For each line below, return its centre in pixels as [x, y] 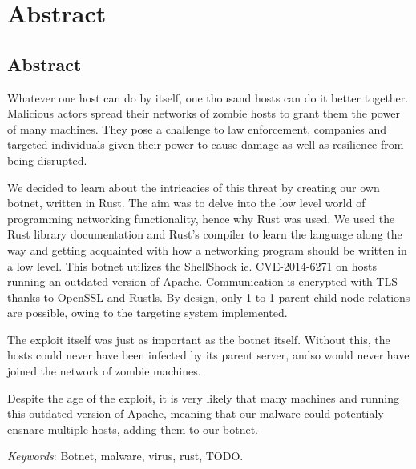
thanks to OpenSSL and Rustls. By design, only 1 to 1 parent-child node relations [209, 297]
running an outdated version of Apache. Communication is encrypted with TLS [203, 281]
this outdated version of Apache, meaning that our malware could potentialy [196, 413]
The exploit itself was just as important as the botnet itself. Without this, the [199, 339]
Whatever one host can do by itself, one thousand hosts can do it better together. [208, 97]
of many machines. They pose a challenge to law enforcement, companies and [197, 128]
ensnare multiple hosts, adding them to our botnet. [133, 429]
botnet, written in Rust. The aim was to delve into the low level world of [186, 203]
